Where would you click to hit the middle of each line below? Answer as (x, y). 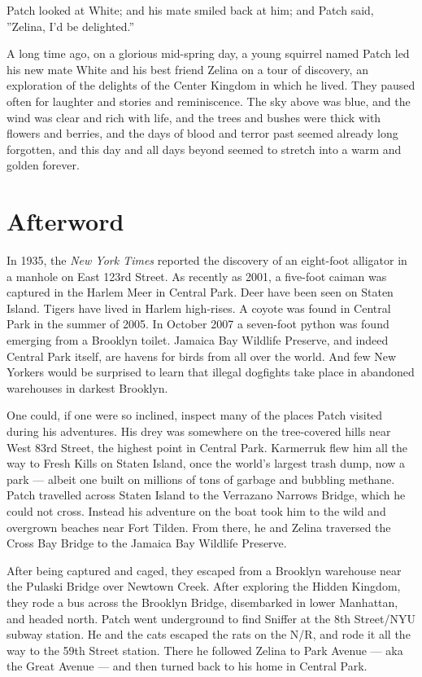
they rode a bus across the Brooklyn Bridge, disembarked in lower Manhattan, (202, 602)
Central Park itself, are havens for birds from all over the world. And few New (202, 356)
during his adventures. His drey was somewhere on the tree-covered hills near (199, 431)
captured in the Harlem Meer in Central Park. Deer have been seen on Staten (200, 292)
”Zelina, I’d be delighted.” (71, 26)
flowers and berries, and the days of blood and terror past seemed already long (202, 133)
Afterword (65, 221)
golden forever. (43, 165)
